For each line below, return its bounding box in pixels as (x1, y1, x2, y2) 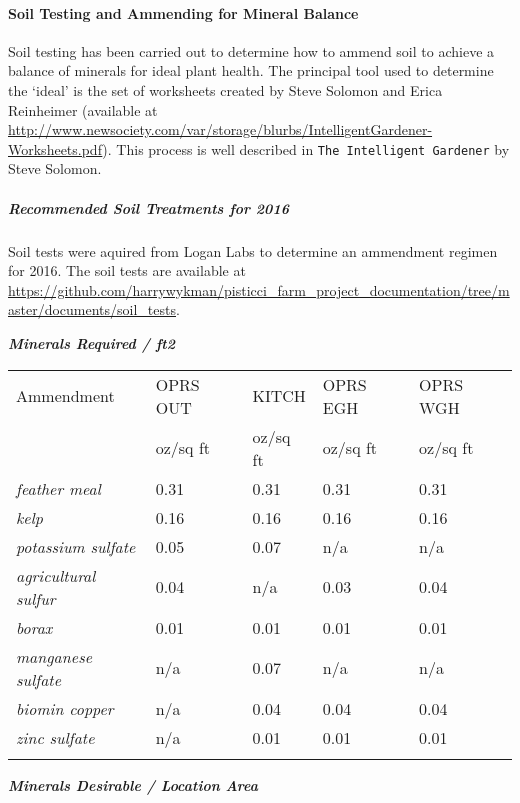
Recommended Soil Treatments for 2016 (8, 197, 289, 218)
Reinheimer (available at (8, 99, 158, 120)
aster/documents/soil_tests (8, 299, 177, 320)
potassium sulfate (16, 534, 136, 558)
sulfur (16, 586, 56, 610)
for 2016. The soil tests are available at (8, 260, 246, 281)
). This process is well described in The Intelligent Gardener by (102, 138, 510, 159)
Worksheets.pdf (8, 138, 103, 159)
